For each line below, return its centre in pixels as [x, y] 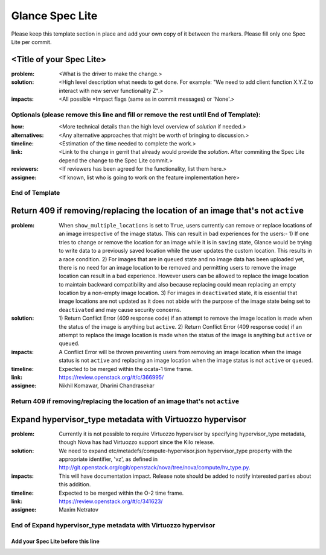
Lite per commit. [31, 42]
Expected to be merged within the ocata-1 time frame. [126, 369]
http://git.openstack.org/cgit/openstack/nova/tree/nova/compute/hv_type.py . [155, 468]
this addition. [75, 484]
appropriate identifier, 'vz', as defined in [108, 459]
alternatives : [28, 135]
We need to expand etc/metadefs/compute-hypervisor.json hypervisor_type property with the [175, 451]
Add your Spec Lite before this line [55, 541]
